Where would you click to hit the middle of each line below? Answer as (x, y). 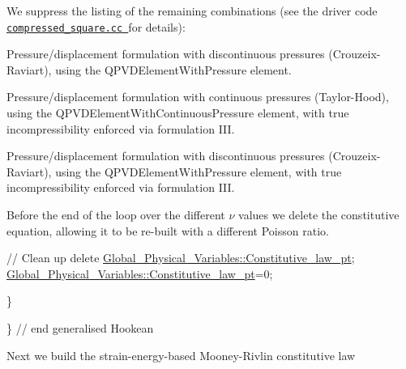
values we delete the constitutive (319, 214)
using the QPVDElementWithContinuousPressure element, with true (178, 113)
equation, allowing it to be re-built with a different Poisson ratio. (168, 230)
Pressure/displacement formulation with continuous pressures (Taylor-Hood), (198, 97)
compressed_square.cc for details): (96, 26)
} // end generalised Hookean (80, 327)
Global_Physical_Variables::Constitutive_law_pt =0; (140, 273)
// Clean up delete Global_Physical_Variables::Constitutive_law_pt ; (181, 258)
